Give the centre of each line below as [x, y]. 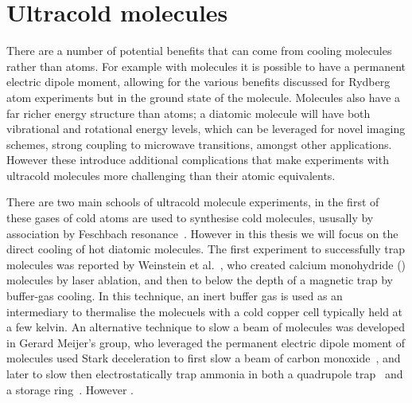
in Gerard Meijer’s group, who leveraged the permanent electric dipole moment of [206, 342]
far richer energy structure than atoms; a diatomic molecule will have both [189, 113]
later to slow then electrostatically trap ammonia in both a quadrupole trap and [205, 374]
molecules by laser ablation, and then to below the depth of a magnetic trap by [200, 280]
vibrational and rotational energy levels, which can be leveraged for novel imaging [206, 129]
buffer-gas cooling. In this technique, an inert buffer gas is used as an [175, 296]
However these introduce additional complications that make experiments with [198, 160]
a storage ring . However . [70, 389]
